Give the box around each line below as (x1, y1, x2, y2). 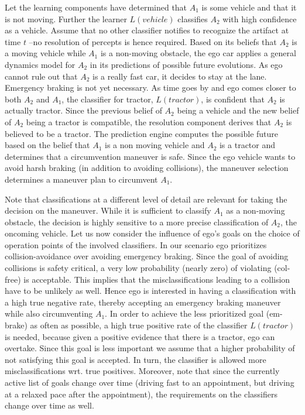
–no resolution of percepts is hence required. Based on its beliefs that (29, 35, 277, 47)
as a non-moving (226, 204, 285, 217)
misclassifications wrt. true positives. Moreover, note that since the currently (5, 365, 280, 377)
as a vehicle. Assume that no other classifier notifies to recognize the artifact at (5, 24, 289, 36)
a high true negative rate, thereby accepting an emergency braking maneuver (5, 296, 281, 308)
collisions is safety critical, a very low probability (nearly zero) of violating (5, 262, 272, 274)
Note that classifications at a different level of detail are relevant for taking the (5, 193, 287, 205)
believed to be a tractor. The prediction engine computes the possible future (5, 127, 279, 139)
